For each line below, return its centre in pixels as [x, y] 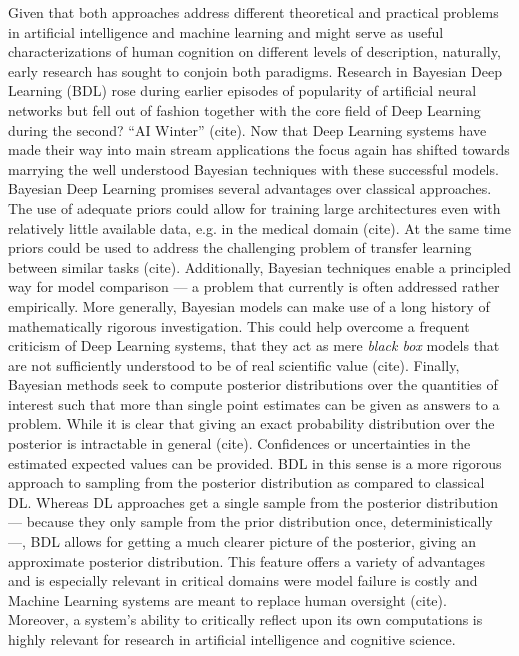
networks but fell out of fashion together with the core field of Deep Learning [244, 109]
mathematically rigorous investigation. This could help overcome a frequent [239, 325]
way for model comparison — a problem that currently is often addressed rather [254, 286]
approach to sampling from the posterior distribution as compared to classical [246, 482]
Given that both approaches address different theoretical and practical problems [253, 12]
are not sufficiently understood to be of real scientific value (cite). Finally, [234, 364]
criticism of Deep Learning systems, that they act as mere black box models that [254, 345]
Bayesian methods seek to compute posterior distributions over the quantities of [253, 384]
